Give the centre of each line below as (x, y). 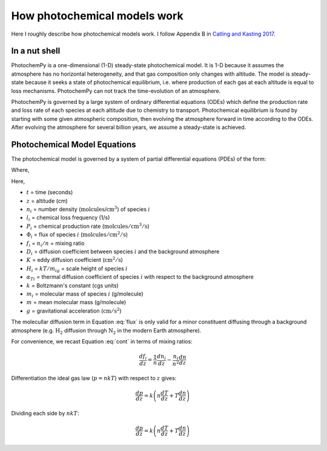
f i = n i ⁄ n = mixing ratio (55, 244)
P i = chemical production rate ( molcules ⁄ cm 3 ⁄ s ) (88, 226)
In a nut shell (36, 51)
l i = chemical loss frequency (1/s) (68, 219)
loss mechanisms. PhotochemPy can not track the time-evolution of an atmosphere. (116, 91)
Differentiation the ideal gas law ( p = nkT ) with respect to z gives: (94, 378)
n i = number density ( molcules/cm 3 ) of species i (88, 209)
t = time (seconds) (50, 192)
